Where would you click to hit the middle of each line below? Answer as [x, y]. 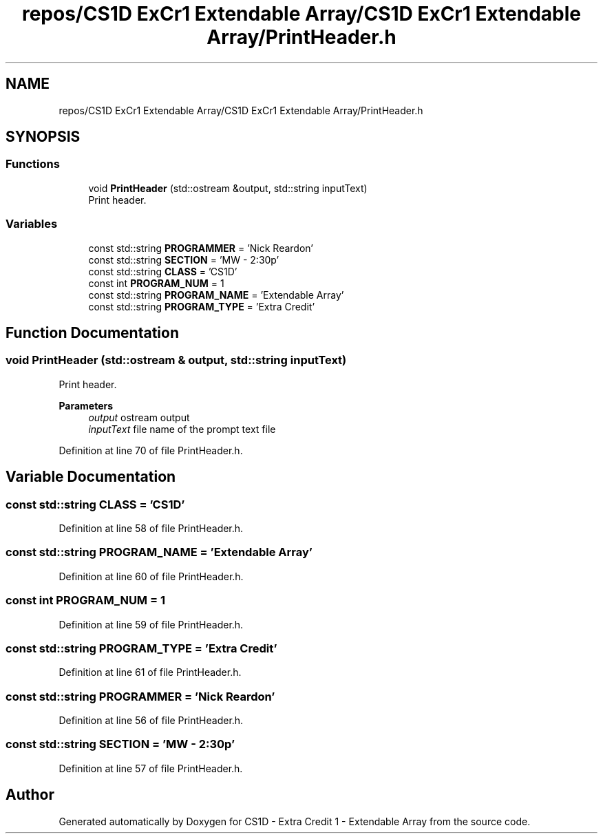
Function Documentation [92, 332]
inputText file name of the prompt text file [182, 429]
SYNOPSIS [43, 137]
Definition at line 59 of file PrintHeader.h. [151, 624]
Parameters [86, 405]
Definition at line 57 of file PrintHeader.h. [151, 768]
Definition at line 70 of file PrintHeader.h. [151, 450]
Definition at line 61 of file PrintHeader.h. [150, 672]
